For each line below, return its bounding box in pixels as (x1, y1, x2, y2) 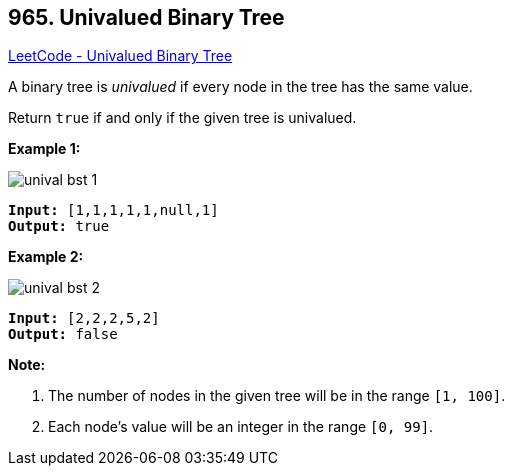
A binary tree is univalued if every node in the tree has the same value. (8, 78, 473, 96)
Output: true (8, 218, 110, 235)
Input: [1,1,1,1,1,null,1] (8, 202, 219, 219)
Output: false (8, 326, 118, 343)
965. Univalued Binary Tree (8, 5, 285, 30)
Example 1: (8, 140, 81, 158)
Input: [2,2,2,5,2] (8, 310, 160, 327)
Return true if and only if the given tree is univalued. (8, 109, 357, 127)
